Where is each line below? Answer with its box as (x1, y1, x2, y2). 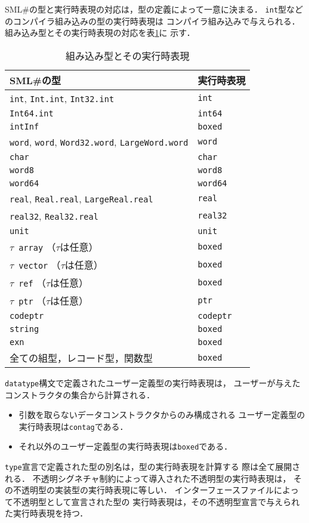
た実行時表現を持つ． (5, 507, 88, 519)
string (10, 324, 39, 334)
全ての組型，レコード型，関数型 (10, 350, 153, 365)
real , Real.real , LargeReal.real (10, 191, 153, 205)
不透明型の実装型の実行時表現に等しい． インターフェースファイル (13, 484, 274, 496)
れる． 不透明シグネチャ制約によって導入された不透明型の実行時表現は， (5, 472, 291, 484)
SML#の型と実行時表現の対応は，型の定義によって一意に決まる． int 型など (5, 3, 304, 15)
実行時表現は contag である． (18, 420, 128, 432)
